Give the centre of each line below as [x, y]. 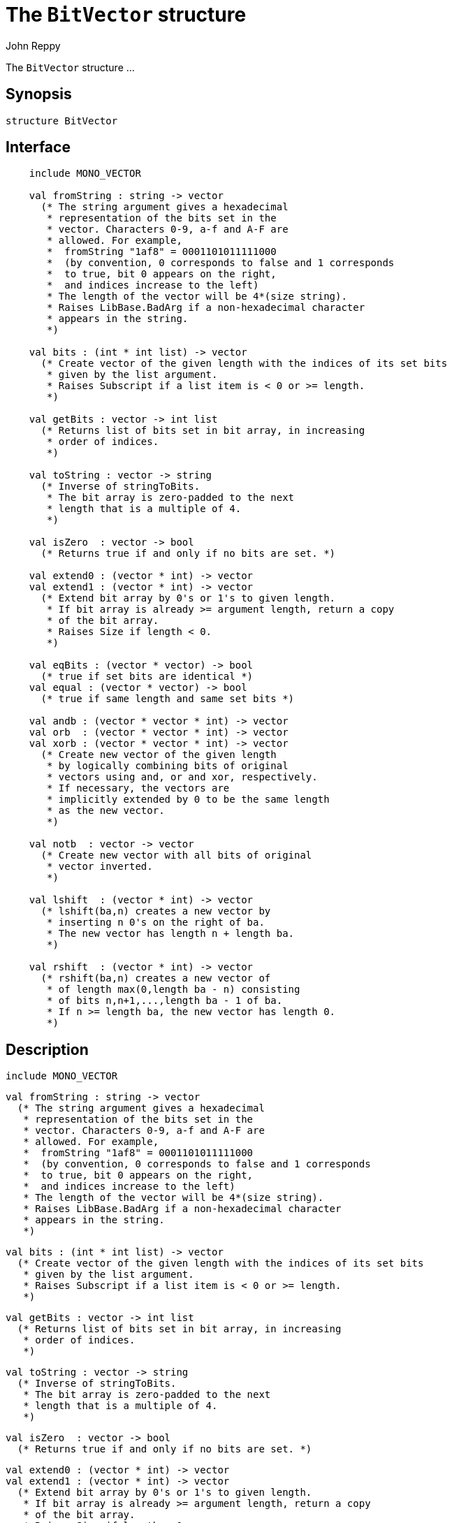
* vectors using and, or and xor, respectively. [182, 777]
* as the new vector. [106, 811]
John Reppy [33, 45]
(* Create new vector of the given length [159, 755]
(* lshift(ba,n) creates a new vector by [156, 911]
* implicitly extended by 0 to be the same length [188, 800]
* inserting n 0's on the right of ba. [156, 923]
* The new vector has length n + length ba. [171, 934]
